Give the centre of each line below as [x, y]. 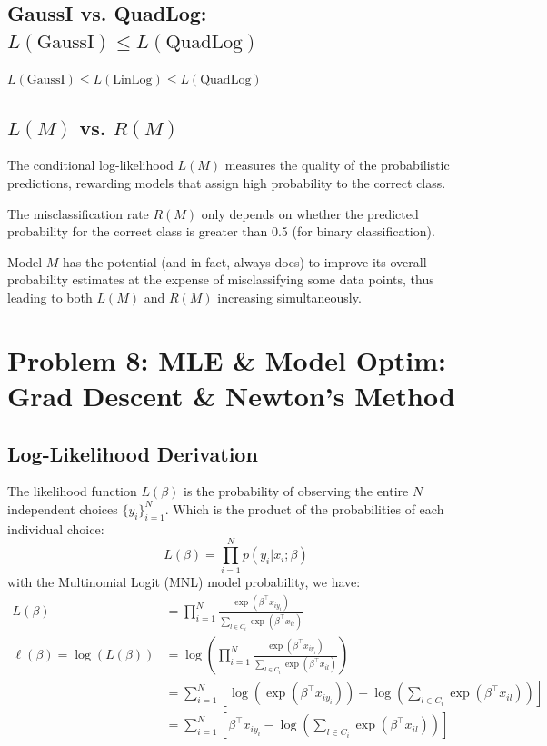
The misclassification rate [78, 213]
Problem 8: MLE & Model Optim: [227, 359]
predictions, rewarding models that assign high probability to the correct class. [227, 182]
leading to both [50, 297]
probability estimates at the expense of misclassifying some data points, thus [221, 279]
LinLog [133, 80]
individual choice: [56, 528]
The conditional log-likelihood [90, 165]
